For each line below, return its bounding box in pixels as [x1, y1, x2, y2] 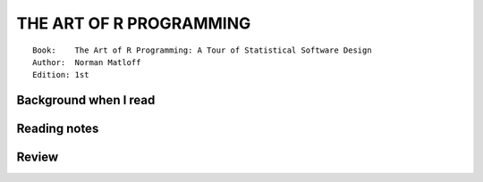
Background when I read [16, 93, 156, 108]
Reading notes [16, 121, 99, 136]
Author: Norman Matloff [32, 57, 141, 67]
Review [16, 150, 59, 165]
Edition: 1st [32, 70, 89, 80]
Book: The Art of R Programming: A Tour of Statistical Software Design [32, 45, 372, 55]
